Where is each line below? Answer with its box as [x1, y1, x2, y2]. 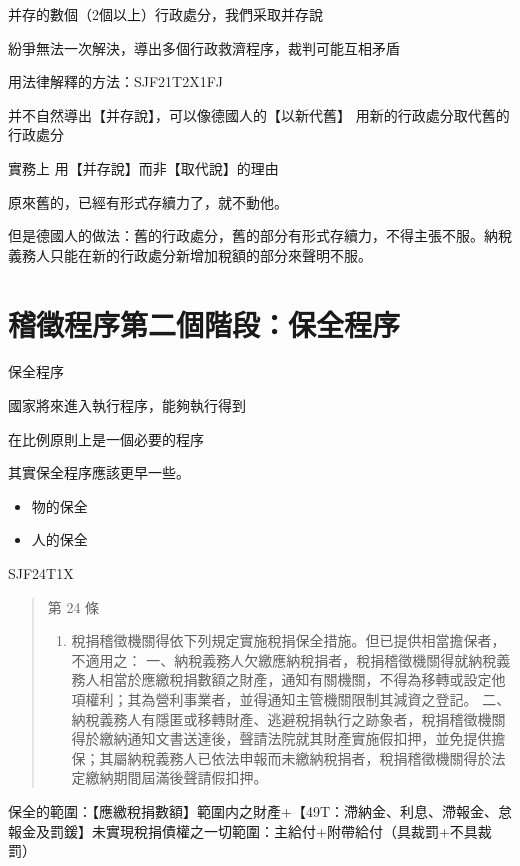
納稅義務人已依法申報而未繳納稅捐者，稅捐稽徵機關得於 [127, 747, 492, 768]
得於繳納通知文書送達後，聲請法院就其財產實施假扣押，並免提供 [71, 728, 492, 749]
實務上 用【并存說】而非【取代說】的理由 [8, 157, 279, 178]
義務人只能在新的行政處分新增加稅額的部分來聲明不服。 [8, 244, 372, 265]
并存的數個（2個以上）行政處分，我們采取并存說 [8, 4, 323, 24]
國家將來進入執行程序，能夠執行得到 [8, 395, 246, 416]
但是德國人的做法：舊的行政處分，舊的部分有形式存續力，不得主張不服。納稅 [8, 225, 512, 246]
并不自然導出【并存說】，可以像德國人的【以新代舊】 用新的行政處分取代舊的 [8, 104, 510, 125]
